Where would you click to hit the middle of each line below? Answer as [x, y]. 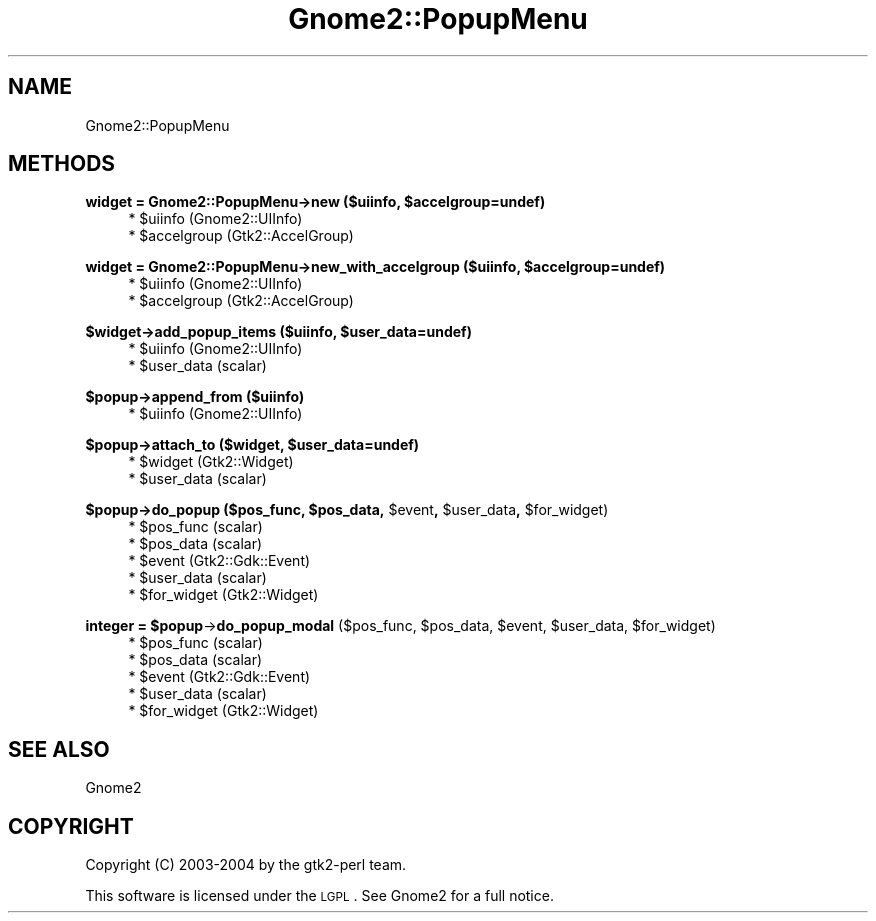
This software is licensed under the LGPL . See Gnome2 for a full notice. [319, 896]
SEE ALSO [59, 749]
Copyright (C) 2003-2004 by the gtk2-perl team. [246, 865]
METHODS [62, 164]
